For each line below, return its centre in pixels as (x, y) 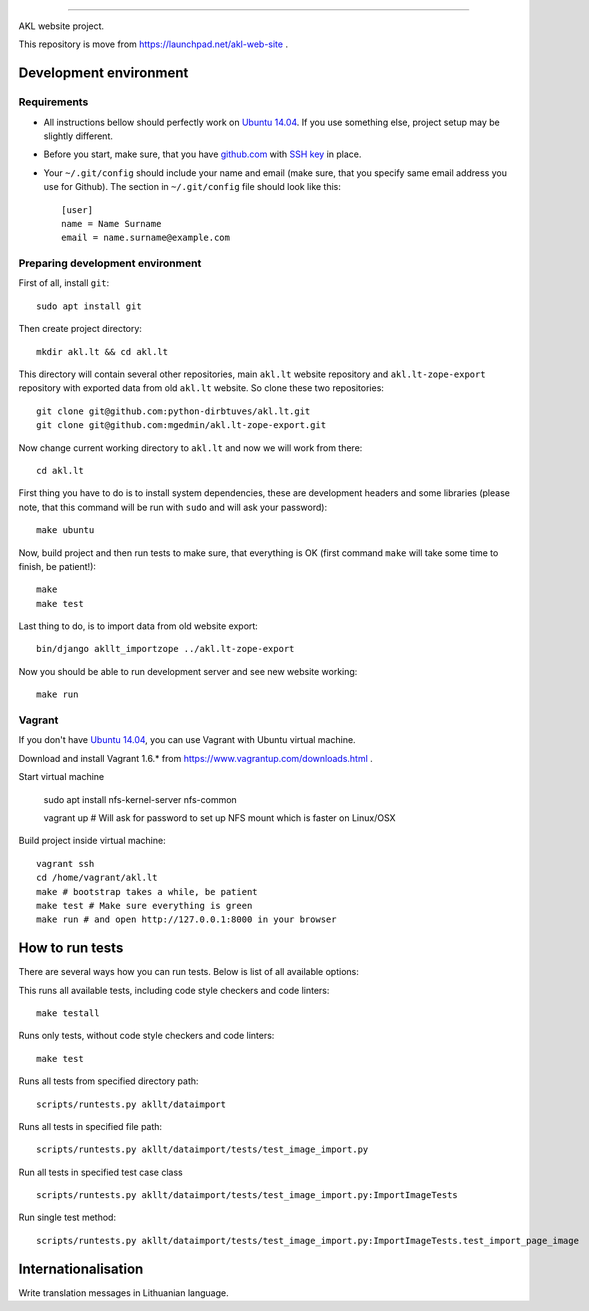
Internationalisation (81, 1268)
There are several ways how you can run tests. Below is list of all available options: (188, 972)
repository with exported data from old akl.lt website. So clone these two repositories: (201, 388)
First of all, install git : (64, 283)
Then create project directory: (80, 329)
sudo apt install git (89, 306)
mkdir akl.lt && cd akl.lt (102, 351)
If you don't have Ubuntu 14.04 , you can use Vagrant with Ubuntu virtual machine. (187, 740)
